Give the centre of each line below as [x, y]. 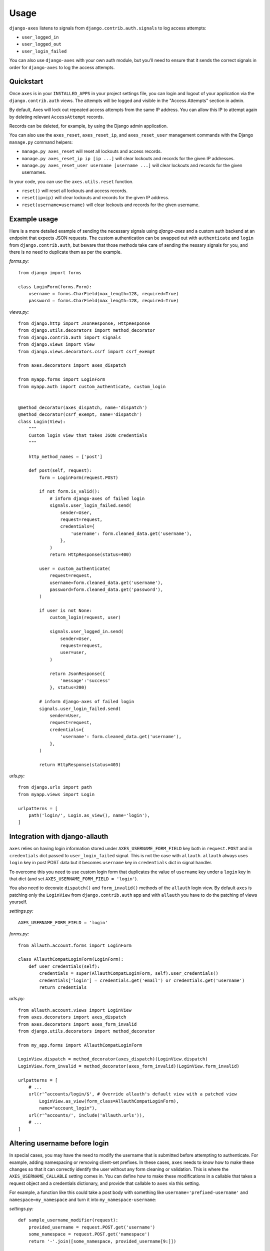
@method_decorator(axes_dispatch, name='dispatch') [83, 407]
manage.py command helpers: [41, 142]
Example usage [34, 219]
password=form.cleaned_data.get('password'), [106, 589]
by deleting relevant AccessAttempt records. [57, 117]
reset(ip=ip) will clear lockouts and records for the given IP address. [95, 198]
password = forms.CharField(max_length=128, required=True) [104, 301]
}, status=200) [68, 688]
